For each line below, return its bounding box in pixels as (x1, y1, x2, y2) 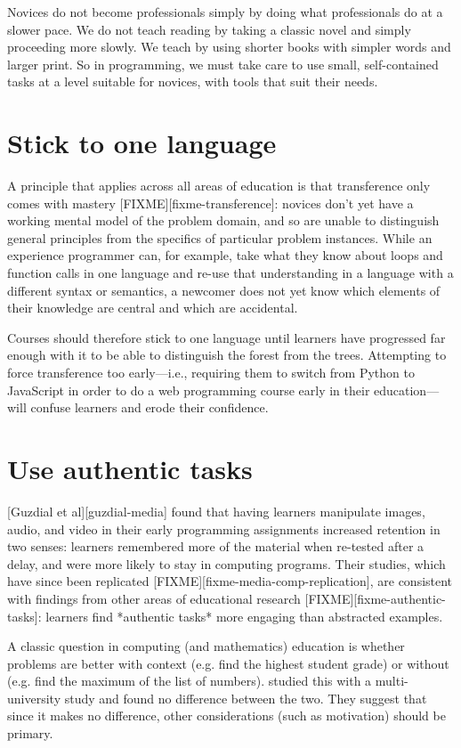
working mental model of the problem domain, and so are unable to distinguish (7, 211, 440, 230)
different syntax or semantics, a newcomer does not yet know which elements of (7, 280, 441, 299)
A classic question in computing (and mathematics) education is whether (7, 637, 405, 655)
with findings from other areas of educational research (7, 589, 301, 607)
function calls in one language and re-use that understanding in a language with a (7, 264, 454, 282)
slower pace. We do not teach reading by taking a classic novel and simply (7, 20, 411, 38)
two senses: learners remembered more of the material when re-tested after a (7, 537, 425, 556)
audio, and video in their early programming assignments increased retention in (7, 519, 441, 538)
